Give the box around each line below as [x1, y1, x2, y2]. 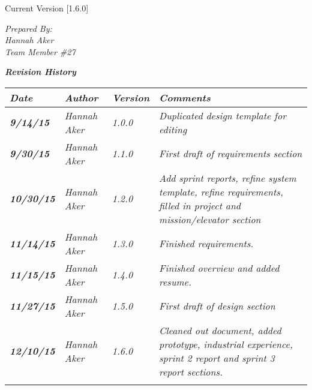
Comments [159, 90, 211, 104]
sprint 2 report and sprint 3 [159, 350, 275, 365]
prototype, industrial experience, [159, 337, 293, 351]
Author [64, 90, 98, 104]
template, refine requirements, [159, 184, 283, 199]
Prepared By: [5, 22, 52, 34]
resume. [159, 274, 191, 289]
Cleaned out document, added [159, 323, 281, 337]
